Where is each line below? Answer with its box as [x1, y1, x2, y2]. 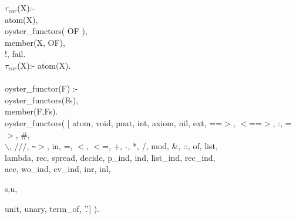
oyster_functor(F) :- [5, 82, 78, 95]
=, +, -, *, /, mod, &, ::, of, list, [102, 140, 218, 152]
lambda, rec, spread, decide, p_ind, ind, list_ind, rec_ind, [5, 151, 216, 163]
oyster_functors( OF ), [5, 25, 88, 37]
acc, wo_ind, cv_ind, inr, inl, [5, 163, 111, 175]
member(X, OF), [5, 36, 65, 48]
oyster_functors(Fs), [5, 93, 78, 106]
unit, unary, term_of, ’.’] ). [5, 202, 100, 214]
